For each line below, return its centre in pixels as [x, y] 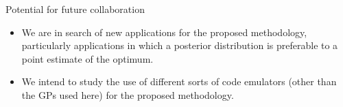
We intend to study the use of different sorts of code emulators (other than [179, 81]
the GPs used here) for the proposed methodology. [128, 94]
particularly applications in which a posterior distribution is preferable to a [180, 45]
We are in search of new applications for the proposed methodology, [164, 32]
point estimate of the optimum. [87, 58]
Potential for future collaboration [75, 9]
